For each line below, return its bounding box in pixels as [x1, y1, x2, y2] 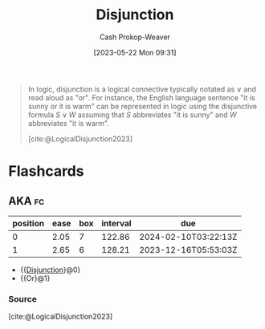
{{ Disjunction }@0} [19, 265, 81, 274]
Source [8, 293, 38, 304]
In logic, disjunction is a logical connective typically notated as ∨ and [27, 84, 257, 94]
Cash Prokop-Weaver [99, 32, 171, 42]
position [12, 217, 45, 229]
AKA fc [8, 194, 45, 208]
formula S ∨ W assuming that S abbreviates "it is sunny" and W [27, 110, 237, 120]
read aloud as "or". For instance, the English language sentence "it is [27, 92, 255, 102]
